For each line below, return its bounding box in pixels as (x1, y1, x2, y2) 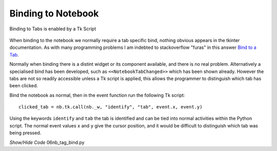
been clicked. (9, 83, 38, 89)
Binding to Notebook (9, 8, 99, 19)
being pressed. (9, 130, 42, 136)
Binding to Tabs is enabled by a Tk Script (9, 26, 96, 32)
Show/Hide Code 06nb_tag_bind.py (9, 139, 85, 145)
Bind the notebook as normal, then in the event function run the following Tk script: (9, 92, 185, 98)
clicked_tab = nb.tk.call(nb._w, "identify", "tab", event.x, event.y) (18, 104, 203, 110)
